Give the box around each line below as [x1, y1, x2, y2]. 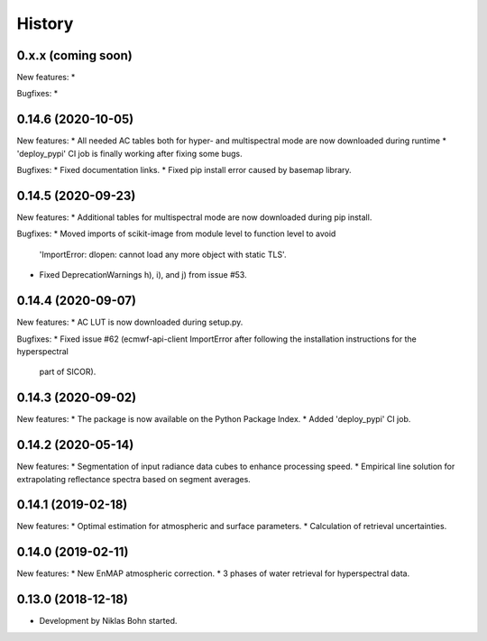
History [16, 14, 74, 33]
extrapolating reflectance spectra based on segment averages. [16, 473, 252, 484]
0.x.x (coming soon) [16, 48, 133, 63]
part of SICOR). [39, 366, 96, 378]
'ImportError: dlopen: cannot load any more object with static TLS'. [39, 249, 287, 260]
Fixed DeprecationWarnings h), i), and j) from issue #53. [39, 270, 247, 280]
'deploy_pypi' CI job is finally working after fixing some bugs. [16, 148, 243, 159]
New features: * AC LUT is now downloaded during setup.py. [16, 316, 243, 328]
